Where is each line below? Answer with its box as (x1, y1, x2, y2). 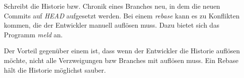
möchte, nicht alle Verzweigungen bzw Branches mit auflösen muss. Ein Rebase (4, 55, 239, 65)
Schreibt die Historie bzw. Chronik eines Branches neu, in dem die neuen (4, 1, 220, 11)
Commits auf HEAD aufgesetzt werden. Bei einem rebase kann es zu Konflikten (4, 10, 240, 20)
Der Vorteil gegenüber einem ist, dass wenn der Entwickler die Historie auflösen (4, 46, 240, 56)
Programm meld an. (4, 29, 63, 39)
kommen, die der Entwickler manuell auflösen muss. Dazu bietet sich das (4, 20, 219, 30)
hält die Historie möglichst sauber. (4, 64, 106, 75)
